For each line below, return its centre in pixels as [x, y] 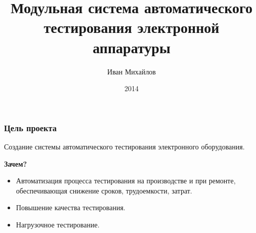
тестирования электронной [132, 27]
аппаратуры [132, 47]
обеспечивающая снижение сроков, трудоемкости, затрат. [104, 190]
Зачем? [16, 163]
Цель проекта [30, 127]
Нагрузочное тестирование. [58, 224]
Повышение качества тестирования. [71, 207]
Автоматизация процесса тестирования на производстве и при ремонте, [126, 181]
